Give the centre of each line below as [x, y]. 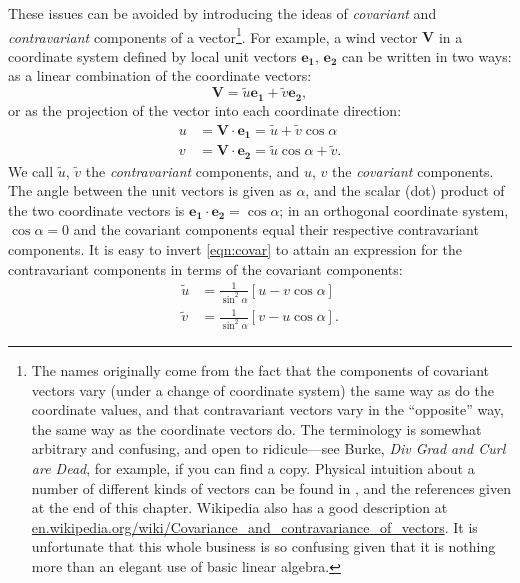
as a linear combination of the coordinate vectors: [160, 75]
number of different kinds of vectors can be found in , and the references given [271, 487]
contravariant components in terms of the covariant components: [205, 268]
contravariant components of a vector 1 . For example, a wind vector [213, 35]
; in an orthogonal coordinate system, [394, 209]
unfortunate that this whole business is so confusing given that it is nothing [263, 546]
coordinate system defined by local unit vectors [152, 55]
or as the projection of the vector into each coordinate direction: [205, 109]
